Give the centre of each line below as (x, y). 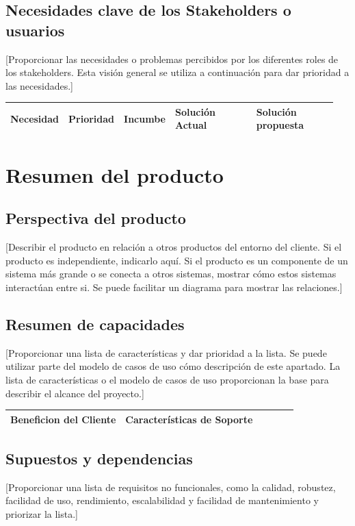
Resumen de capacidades (95, 324)
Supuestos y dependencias (99, 459)
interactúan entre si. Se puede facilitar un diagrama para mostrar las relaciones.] (174, 287)
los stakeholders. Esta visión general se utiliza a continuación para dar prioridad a (177, 72)
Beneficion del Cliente (63, 419)
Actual (191, 125)
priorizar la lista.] (42, 514)
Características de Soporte (189, 419)
